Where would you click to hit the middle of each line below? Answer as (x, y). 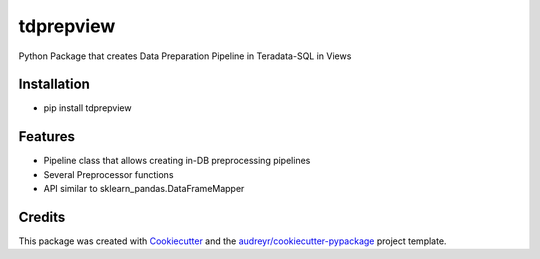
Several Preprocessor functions (108, 174)
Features (46, 136)
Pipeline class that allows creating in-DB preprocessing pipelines (177, 161)
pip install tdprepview (87, 108)
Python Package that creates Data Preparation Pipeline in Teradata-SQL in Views (185, 56)
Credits (42, 216)
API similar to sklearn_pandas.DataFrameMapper (144, 189)
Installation (54, 84)
